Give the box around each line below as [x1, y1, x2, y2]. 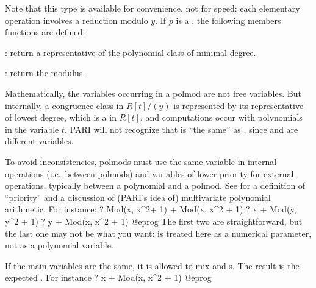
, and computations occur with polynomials [140, 111, 303, 124]
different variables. [5, 135, 74, 147]
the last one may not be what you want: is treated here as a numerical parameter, [5, 227, 312, 239]
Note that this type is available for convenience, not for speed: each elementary [5, 2, 300, 14]
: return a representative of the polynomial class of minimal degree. [5, 46, 256, 58]
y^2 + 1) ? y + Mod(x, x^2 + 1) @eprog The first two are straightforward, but [5, 214, 303, 227]
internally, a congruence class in [5, 99, 124, 111]
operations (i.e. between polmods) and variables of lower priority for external [5, 167, 294, 180]
